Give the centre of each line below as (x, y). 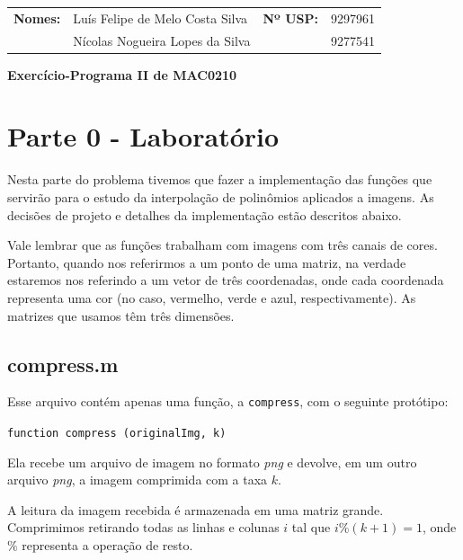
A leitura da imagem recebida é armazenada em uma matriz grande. (196, 509)
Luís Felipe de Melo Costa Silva (160, 18)
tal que (311, 527)
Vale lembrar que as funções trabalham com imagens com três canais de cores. (223, 245)
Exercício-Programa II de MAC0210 (122, 74)
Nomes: (37, 18)
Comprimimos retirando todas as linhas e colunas (143, 527)
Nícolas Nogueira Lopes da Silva (162, 40)
